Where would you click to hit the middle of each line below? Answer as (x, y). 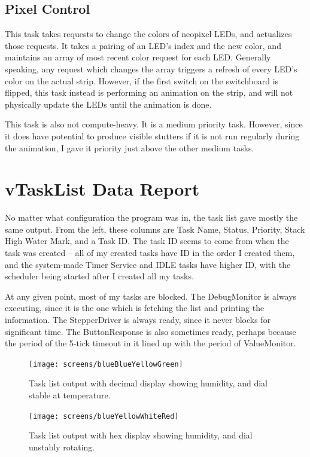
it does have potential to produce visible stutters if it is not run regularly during (152, 135)
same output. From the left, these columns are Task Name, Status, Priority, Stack (155, 229)
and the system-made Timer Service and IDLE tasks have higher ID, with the (148, 264)
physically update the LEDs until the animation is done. (108, 104)
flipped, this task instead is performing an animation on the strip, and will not (149, 92)
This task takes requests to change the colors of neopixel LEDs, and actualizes (148, 34)
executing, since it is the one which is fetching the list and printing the (135, 308)
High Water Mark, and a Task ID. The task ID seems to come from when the (147, 241)
